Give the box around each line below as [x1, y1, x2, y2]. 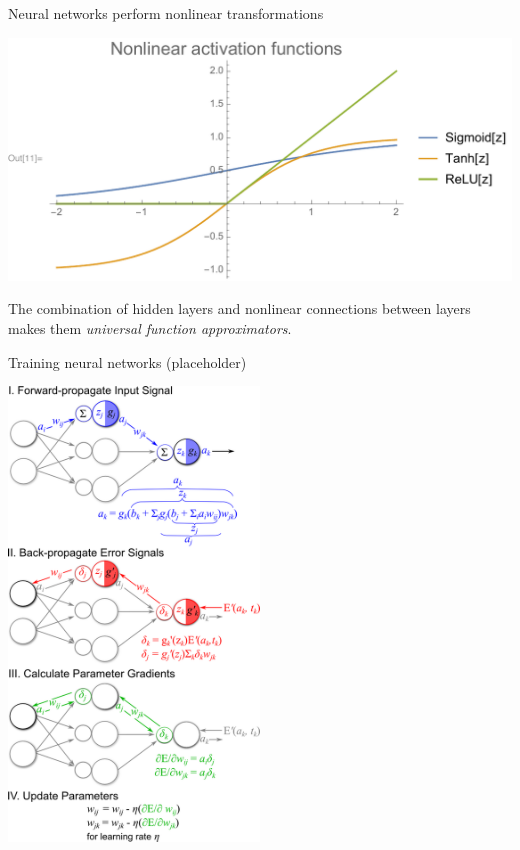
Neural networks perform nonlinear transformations [8, 3, 324, 23]
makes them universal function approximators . [8, 317, 292, 338]
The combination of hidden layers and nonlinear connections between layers [8, 298, 471, 319]
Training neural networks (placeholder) [8, 351, 247, 372]
